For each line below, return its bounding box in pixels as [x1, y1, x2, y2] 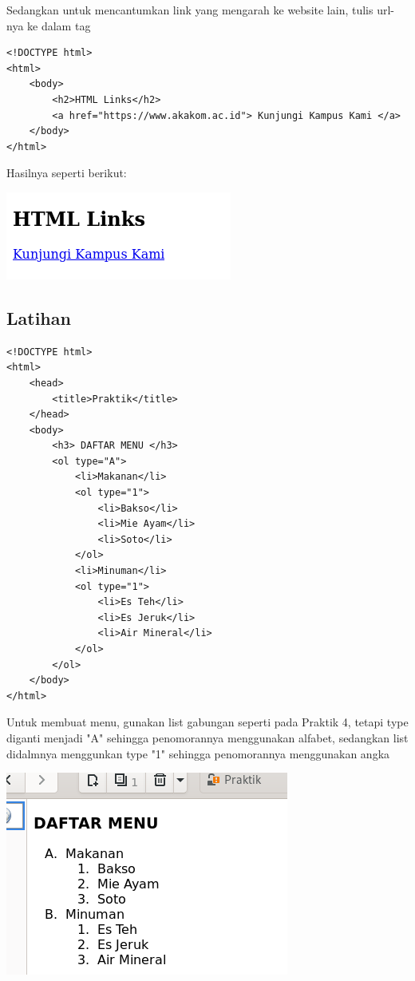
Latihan [6, 305, 71, 330]
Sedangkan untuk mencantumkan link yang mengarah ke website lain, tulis [6, 2, 373, 18]
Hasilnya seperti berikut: [6, 164, 127, 181]
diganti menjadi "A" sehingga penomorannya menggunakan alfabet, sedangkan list [6, 729, 409, 746]
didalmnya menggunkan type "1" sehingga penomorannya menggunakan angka [6, 745, 390, 761]
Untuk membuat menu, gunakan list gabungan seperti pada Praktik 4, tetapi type [6, 714, 409, 730]
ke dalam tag [27, 17, 91, 34]
